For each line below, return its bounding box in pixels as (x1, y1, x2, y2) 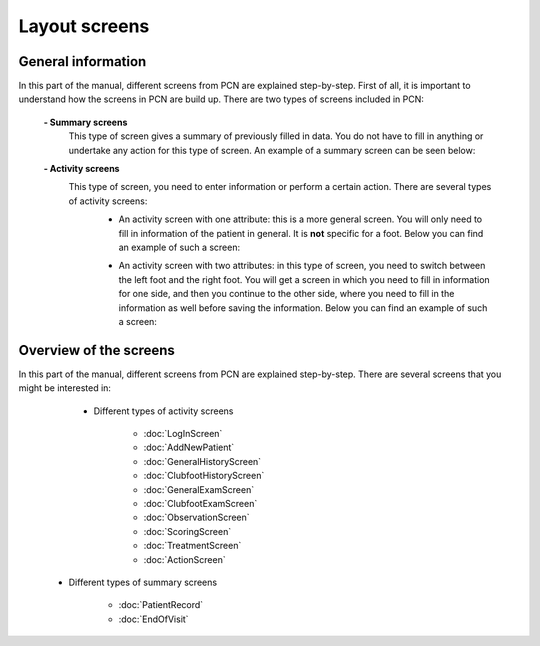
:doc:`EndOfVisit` (118, 613, 189, 625)
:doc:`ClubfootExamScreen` (143, 497, 258, 509)
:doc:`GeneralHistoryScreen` (143, 455, 262, 467)
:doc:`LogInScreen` (143, 428, 223, 439)
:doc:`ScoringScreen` (143, 525, 232, 537)
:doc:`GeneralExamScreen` (143, 483, 255, 495)
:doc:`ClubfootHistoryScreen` (143, 470, 265, 482)
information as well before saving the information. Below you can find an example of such (118, 301, 488, 314)
